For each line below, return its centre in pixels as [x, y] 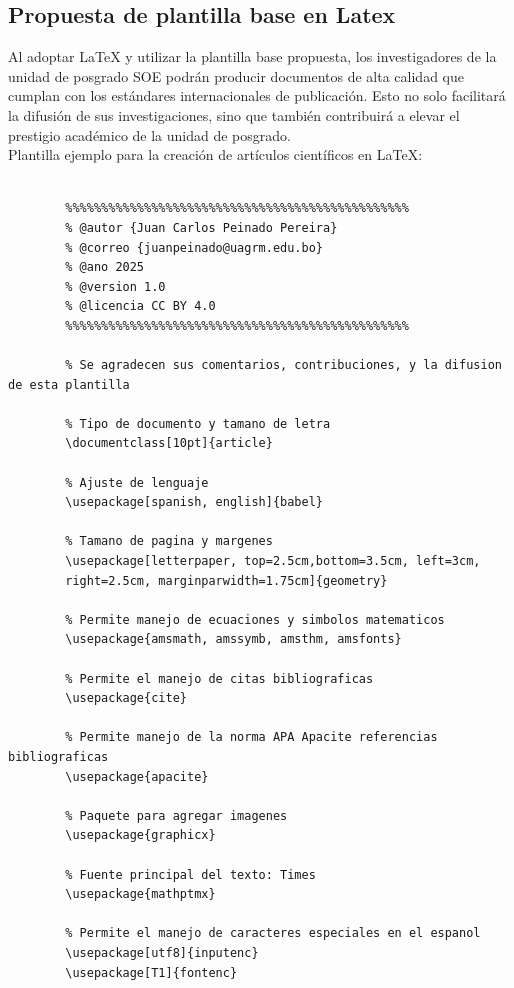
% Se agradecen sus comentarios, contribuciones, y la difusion [283, 365]
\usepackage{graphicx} [140, 835]
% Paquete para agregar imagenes [176, 815]
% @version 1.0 [115, 286]
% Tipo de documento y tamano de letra [198, 423]
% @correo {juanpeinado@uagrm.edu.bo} [194, 247]
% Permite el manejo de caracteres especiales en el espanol [273, 933]
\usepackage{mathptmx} [140, 894]
